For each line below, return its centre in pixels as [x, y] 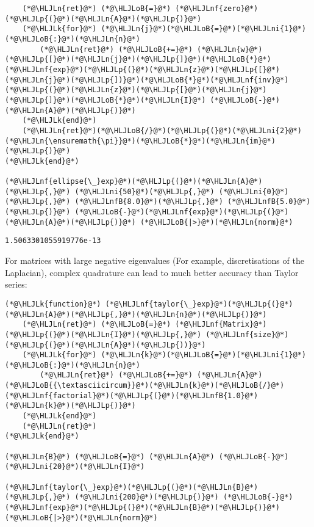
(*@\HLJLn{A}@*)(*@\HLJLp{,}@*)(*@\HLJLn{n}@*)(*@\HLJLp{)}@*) [136, 314]
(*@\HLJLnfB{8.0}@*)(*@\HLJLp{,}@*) [149, 202]
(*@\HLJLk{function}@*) [53, 304]
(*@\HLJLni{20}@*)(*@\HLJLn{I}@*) [75, 467]
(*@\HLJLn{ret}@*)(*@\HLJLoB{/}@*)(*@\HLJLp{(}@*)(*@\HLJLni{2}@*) [162, 130]
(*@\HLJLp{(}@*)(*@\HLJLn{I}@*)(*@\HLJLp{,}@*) [103, 334]
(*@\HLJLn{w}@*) [230, 49]
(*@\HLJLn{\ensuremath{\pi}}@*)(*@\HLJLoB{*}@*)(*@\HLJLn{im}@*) [140, 141]
